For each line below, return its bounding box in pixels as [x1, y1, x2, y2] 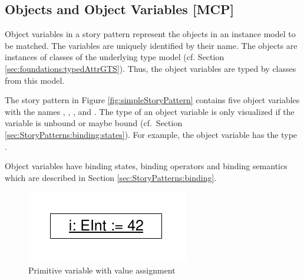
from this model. [5, 74, 65, 86]
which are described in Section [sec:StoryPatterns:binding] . [5, 171, 217, 183]
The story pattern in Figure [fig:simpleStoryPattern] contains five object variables [5, 94, 300, 106]
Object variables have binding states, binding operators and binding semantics [5, 160, 288, 172]
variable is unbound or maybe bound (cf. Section [5, 117, 183, 129]
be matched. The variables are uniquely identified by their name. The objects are [5, 39, 298, 51]
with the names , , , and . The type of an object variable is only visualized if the [5, 105, 295, 117]
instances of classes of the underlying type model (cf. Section [5, 51, 224, 63]
